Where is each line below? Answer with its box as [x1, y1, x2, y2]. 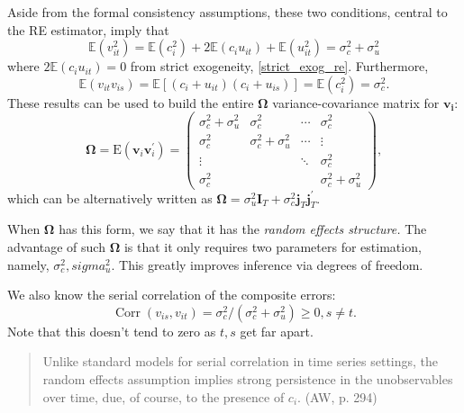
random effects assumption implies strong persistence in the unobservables [42, 370, 453, 389]
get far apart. [240, 321, 314, 340]
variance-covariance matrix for [272, 93, 440, 112]
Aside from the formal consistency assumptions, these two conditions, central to [7, 3, 448, 21]
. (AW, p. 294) [297, 387, 378, 406]
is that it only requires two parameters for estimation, [123, 238, 422, 256]
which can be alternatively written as [7, 188, 213, 207]
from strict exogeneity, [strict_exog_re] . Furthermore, [130, 57, 429, 76]
